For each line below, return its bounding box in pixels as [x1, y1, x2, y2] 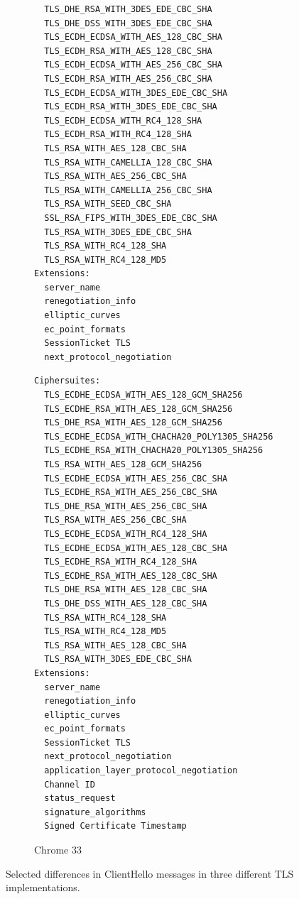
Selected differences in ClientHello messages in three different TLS [6, 866, 294, 881]
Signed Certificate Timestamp [44, 821, 187, 832]
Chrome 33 [34, 842, 82, 857]
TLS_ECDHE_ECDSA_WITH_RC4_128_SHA [44, 528, 207, 539]
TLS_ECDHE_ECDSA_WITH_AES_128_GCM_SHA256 [44, 390, 243, 401]
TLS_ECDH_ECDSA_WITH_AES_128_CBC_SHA [44, 32, 222, 43]
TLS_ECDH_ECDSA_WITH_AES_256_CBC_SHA [44, 60, 222, 70]
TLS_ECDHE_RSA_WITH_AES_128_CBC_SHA [44, 570, 217, 581]
